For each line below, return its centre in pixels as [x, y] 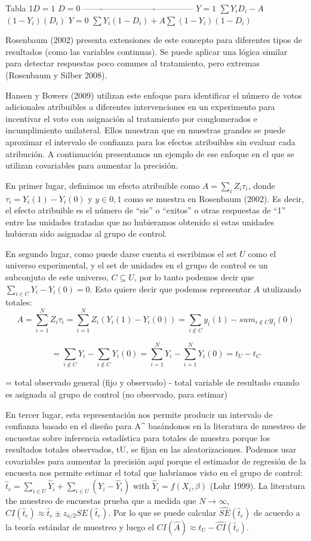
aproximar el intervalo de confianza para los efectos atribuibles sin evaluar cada [150, 141]
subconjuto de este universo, [57, 277]
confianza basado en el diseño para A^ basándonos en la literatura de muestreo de [155, 426]
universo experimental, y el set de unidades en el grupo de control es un [137, 265]
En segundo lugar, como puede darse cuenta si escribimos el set [121, 253]
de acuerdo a [277, 512]
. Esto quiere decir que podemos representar [170, 288]
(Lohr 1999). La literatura [257, 486]
